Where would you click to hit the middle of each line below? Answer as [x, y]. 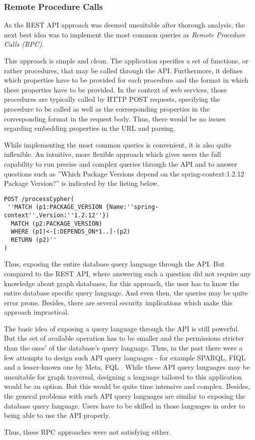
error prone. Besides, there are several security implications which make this [118, 302]
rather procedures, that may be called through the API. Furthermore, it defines [124, 70]
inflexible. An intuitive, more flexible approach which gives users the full [113, 154]
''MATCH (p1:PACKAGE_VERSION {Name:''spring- [83, 207]
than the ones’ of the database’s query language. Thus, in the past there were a [123, 348]
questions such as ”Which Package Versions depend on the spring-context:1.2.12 [124, 173]
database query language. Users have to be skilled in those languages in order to [125, 405]
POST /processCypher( [39, 199]
